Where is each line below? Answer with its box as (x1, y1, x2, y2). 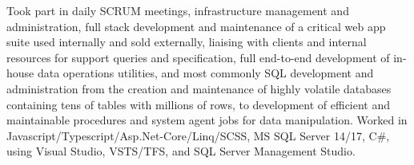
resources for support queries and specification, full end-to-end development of (6, 49, 390, 65)
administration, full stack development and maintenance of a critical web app (6, 18, 386, 34)
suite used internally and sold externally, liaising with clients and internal (6, 33, 367, 50)
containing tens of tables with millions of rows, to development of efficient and (6, 96, 391, 112)
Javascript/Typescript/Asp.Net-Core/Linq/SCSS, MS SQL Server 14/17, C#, (6, 127, 390, 143)
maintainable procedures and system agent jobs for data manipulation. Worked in (6, 112, 408, 128)
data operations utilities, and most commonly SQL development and (37, 65, 374, 81)
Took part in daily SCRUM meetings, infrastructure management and (6, 2, 349, 18)
